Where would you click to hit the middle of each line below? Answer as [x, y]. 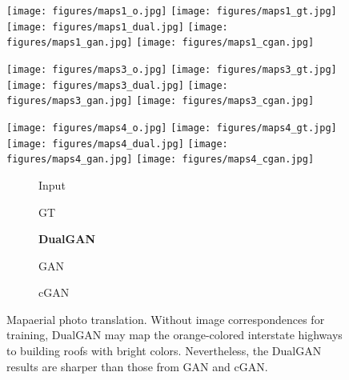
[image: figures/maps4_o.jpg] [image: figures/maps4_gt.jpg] [172, 128]
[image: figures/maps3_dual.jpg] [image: [117, 85]
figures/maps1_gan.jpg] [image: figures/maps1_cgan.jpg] [160, 43]
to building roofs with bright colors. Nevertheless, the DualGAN [164, 351]
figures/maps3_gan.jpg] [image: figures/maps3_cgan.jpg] [160, 101]
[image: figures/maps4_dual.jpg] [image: [117, 144]
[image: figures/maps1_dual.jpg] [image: [117, 27]
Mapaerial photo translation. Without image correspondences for [166, 319]
